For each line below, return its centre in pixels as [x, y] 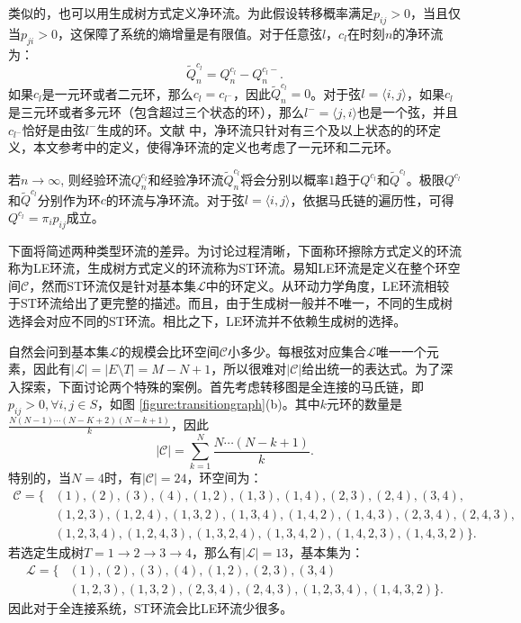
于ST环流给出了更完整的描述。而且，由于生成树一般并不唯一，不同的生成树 [230, 303]
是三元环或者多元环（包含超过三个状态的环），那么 [156, 112]
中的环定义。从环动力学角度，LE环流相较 [328, 285]
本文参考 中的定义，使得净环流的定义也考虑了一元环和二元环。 [216, 147]
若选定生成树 [46, 552]
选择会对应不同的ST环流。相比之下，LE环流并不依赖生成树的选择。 [207, 321]
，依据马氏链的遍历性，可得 [372, 199]
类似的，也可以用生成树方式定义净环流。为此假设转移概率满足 [191, 13]
